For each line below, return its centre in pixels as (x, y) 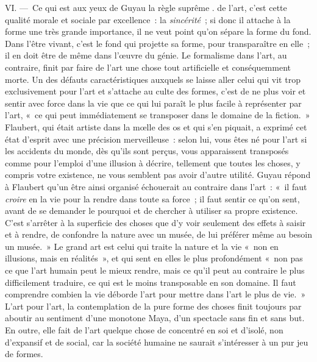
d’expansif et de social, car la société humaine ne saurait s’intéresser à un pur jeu (157, 342)
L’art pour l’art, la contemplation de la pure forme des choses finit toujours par (153, 306)
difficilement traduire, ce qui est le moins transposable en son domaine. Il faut (151, 282)
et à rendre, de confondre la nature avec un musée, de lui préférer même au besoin (158, 234)
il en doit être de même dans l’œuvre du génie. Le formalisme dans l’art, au (146, 55)
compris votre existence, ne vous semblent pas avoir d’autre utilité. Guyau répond (158, 175)
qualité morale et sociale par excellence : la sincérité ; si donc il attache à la (148, 19)
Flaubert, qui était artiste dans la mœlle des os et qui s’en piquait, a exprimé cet (156, 126)
